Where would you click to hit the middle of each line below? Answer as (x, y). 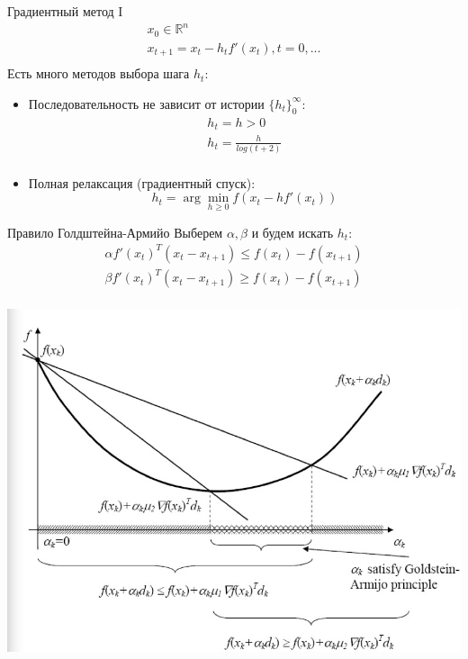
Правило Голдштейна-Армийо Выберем (115, 232)
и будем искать (292, 232)
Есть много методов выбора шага (99, 73)
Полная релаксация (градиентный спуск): (142, 182)
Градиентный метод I (65, 11)
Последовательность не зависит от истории (146, 103)
